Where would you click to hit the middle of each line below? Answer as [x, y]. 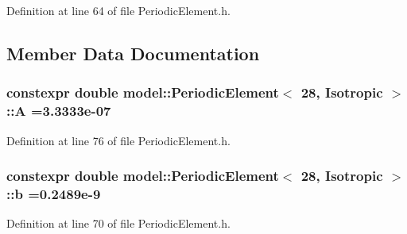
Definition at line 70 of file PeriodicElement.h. [118, 223]
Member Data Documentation [133, 53]
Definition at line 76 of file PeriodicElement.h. [118, 140]
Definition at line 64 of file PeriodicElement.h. [118, 10]
